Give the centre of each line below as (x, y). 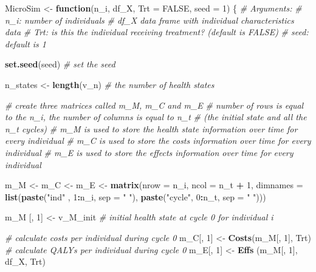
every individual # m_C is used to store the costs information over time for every (158, 141)
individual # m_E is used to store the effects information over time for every (149, 152)
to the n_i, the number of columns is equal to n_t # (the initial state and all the (156, 117)
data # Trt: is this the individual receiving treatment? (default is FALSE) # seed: (157, 32)
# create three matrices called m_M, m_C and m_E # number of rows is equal (154, 105)
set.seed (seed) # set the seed (60, 64)
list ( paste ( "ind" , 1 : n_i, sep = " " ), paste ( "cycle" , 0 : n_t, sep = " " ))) (136, 196)
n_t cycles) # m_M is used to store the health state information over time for (151, 128)
